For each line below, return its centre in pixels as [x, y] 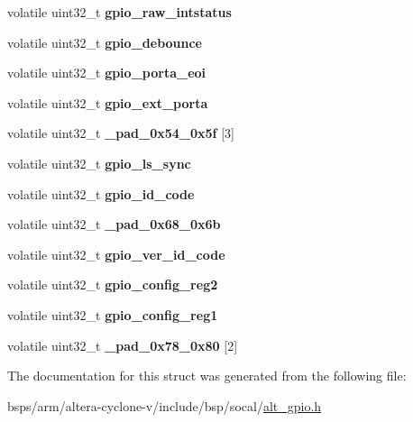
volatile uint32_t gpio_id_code [101, 193]
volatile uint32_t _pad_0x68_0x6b [114, 224]
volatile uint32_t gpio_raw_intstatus [119, 12]
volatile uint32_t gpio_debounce [105, 42]
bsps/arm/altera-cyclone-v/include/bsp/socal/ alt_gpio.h [165, 405]
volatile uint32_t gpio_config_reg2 [113, 284]
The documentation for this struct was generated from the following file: [207, 376]
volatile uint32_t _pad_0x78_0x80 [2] [123, 345]
